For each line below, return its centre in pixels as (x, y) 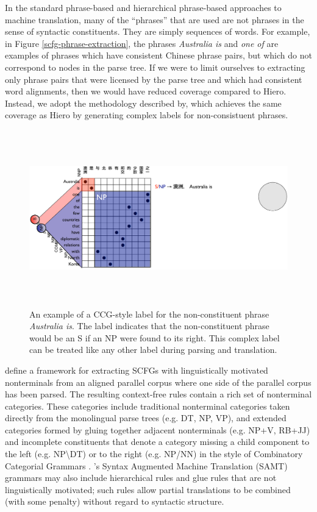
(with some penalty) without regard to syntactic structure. (115, 501)
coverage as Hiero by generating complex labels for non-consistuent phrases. (147, 115)
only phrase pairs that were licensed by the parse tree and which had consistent (154, 79)
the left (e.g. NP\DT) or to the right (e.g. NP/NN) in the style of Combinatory (154, 454)
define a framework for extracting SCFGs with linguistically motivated (137, 370)
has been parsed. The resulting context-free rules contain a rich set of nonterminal (158, 394)
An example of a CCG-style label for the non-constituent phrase (149, 314)
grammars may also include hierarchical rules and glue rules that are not (141, 478)
